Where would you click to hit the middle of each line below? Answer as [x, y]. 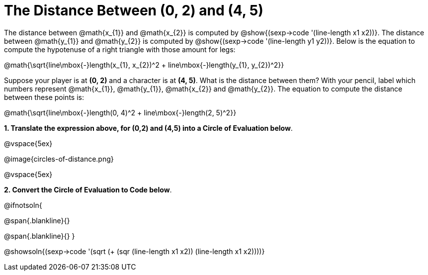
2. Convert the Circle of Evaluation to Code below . [88, 189]
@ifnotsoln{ [23, 205]
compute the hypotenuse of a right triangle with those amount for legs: [120, 49]
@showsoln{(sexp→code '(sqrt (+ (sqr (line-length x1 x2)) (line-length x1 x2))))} [134, 251]
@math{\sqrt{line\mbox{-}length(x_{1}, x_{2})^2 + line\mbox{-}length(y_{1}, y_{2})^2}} [144, 65]
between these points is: [44, 97]
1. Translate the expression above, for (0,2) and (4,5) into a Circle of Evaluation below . [148, 128]
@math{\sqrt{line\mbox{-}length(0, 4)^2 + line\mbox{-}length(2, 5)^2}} [120, 112]
